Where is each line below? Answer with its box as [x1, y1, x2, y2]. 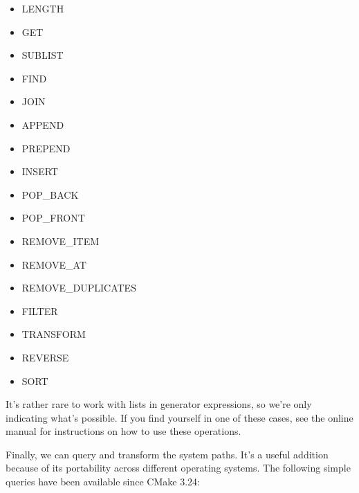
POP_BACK [21, 187, 79, 201]
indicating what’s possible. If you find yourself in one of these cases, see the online [6, 410, 353, 424]
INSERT [21, 164, 58, 179]
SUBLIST [21, 48, 64, 62]
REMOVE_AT [21, 257, 86, 271]
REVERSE [21, 350, 69, 364]
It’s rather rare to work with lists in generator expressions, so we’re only [6, 397, 312, 411]
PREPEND [21, 141, 71, 155]
